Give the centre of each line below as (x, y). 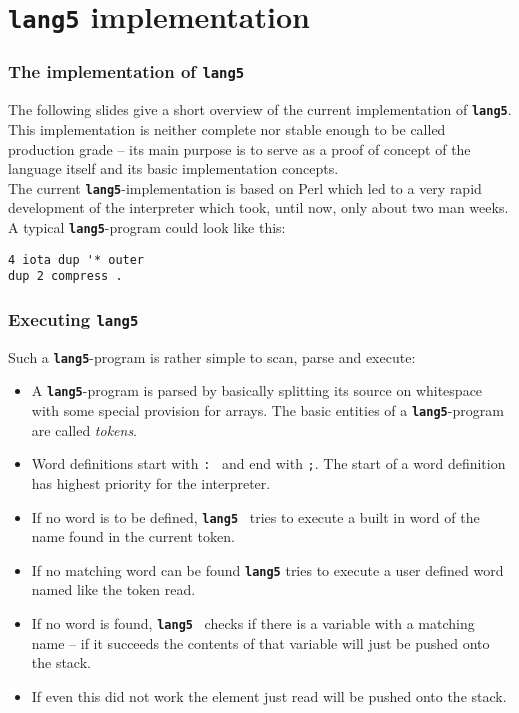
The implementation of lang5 (126, 71)
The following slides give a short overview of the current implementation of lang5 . (260, 109)
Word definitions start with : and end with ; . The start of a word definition (268, 463)
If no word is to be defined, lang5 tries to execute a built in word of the (255, 516)
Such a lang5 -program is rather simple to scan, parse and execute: (212, 356)
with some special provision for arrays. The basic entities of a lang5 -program (267, 410)
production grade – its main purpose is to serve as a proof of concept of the (239, 148)
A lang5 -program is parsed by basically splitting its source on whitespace (257, 390)
